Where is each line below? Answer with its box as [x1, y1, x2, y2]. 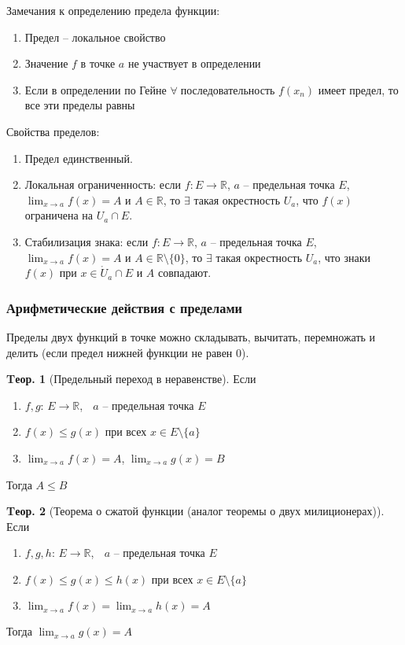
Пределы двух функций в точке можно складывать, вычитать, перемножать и [6, 328, 376, 345]
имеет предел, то [318, 81, 399, 98]
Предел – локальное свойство [24, 28, 166, 45]
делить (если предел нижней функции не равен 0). [6, 344, 249, 360]
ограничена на [24, 207, 94, 223]
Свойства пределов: [6, 123, 100, 139]
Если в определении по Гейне [24, 81, 167, 98]
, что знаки [318, 249, 370, 265]
